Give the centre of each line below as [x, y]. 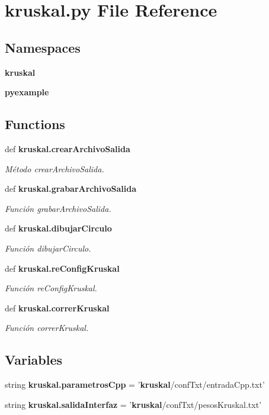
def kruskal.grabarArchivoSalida [71, 189]
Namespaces [43, 47]
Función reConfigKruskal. [51, 288]
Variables [34, 360]
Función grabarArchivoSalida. [58, 208]
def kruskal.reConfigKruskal [62, 268]
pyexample [27, 92]
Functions [35, 124]
